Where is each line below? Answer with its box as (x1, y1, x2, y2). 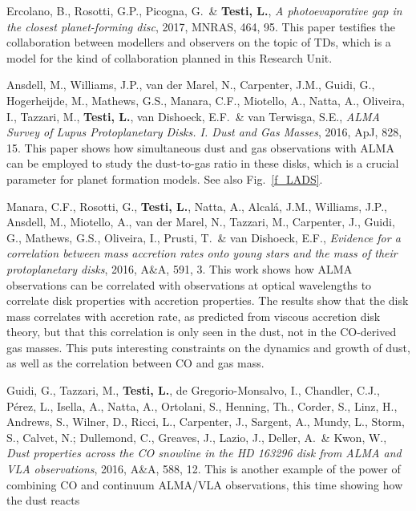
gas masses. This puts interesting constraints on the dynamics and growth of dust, (6, 339, 410, 355)
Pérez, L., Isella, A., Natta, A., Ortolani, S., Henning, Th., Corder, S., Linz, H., (6, 397, 398, 414)
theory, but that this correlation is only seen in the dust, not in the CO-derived (6, 323, 397, 340)
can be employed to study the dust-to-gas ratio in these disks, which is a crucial (6, 155, 399, 172)
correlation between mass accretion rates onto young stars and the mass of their (6, 245, 398, 262)
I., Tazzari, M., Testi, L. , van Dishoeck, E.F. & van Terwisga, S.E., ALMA (6, 107, 380, 124)
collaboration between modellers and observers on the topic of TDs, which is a (6, 34, 391, 51)
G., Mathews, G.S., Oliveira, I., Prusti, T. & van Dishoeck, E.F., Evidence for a (6, 229, 401, 245)
